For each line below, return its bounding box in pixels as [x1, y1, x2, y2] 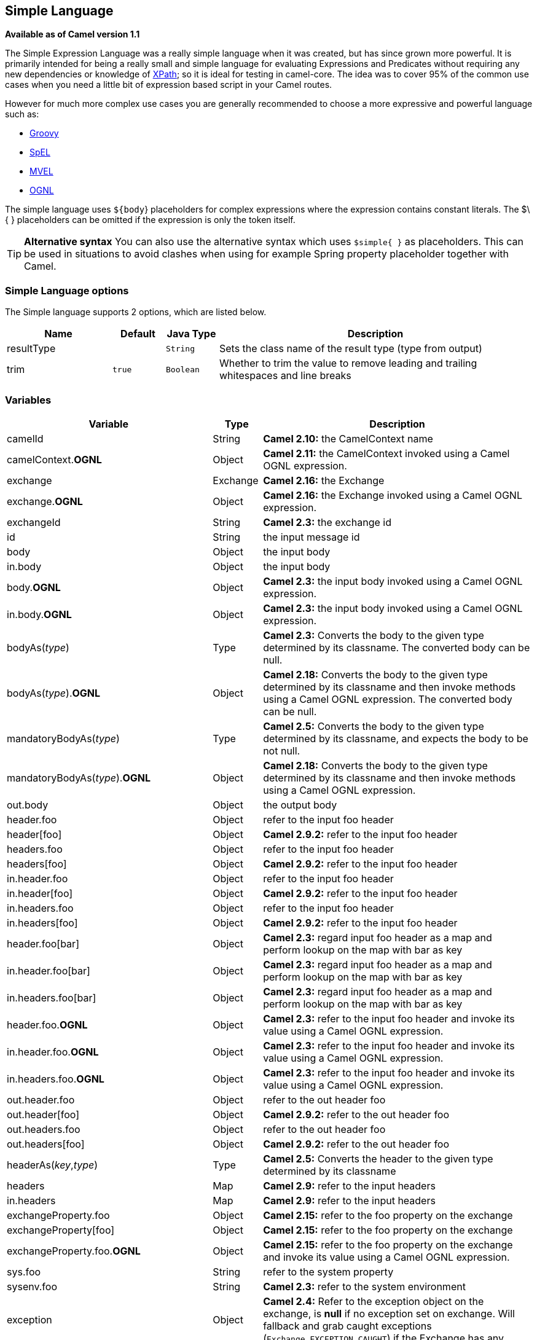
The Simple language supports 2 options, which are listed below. [5, 307, 267, 318]
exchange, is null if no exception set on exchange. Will [263, 1307, 515, 1320]
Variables [5, 393, 52, 406]
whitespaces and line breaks [219, 369, 351, 382]
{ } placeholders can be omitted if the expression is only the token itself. [5, 214, 296, 225]
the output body [263, 798, 337, 811]
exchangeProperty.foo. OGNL [7, 1244, 141, 1257]
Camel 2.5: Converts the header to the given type [263, 1152, 493, 1165]
